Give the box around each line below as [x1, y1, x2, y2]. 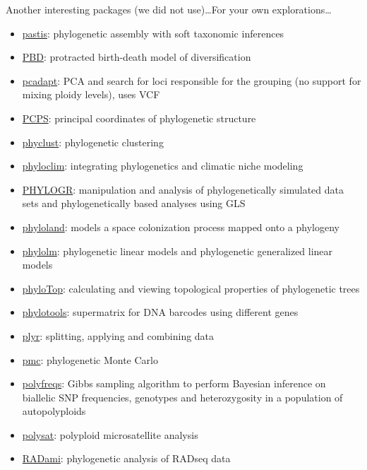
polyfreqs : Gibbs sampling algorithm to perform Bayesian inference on [22, 376, 326, 391]
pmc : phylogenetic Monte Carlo [22, 352, 158, 367]
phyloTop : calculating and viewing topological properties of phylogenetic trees [22, 281, 360, 295]
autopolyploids [22, 404, 86, 418]
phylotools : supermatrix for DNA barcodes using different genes [22, 305, 299, 319]
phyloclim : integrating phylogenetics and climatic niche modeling [22, 158, 303, 173]
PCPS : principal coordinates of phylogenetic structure [22, 110, 256, 125]
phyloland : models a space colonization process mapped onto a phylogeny [22, 219, 339, 234]
